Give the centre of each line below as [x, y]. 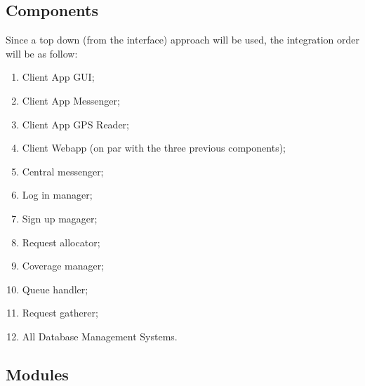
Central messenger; [63, 171]
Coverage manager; [63, 266]
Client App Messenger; [71, 100]
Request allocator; [61, 242]
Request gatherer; [60, 313]
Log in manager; [57, 195]
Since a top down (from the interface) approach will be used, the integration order [182, 40]
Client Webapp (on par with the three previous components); [154, 148]
